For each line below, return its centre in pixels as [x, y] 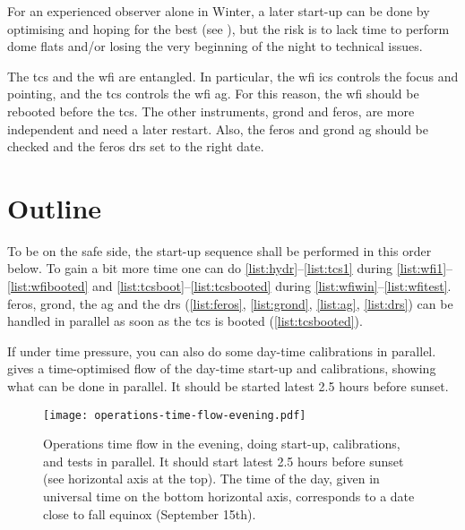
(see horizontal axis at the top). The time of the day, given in [211, 479]
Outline [55, 207]
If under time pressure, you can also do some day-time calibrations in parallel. [222, 350]
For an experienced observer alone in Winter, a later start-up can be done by [219, 11]
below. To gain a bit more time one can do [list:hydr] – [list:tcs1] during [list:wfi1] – [230, 268]
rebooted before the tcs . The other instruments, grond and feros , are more [211, 111]
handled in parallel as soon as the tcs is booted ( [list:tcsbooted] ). [185, 321]
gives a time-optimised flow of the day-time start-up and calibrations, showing [222, 368]
